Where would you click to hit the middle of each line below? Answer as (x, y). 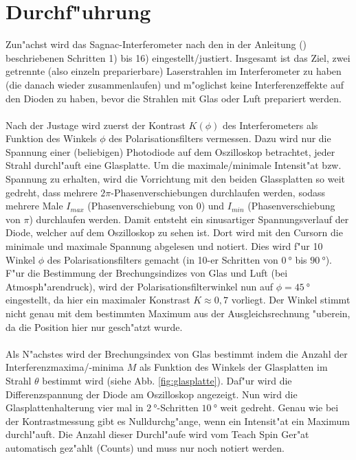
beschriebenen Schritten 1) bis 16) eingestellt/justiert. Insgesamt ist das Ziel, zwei (178, 57)
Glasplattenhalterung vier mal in (75, 407)
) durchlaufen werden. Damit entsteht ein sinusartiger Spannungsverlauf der (189, 219)
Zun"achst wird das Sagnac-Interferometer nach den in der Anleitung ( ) (156, 44)
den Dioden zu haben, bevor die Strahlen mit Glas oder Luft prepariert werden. (174, 98)
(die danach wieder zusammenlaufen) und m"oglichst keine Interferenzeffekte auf (175, 84)
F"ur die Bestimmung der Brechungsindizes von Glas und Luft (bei (147, 273)
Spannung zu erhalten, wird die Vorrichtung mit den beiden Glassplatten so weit (176, 179)
